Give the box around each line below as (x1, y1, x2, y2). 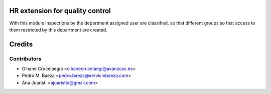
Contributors (9, 55, 42, 62)
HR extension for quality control (9, 6, 111, 15)
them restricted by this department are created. (9, 26, 107, 32)
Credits (9, 40, 33, 48)
